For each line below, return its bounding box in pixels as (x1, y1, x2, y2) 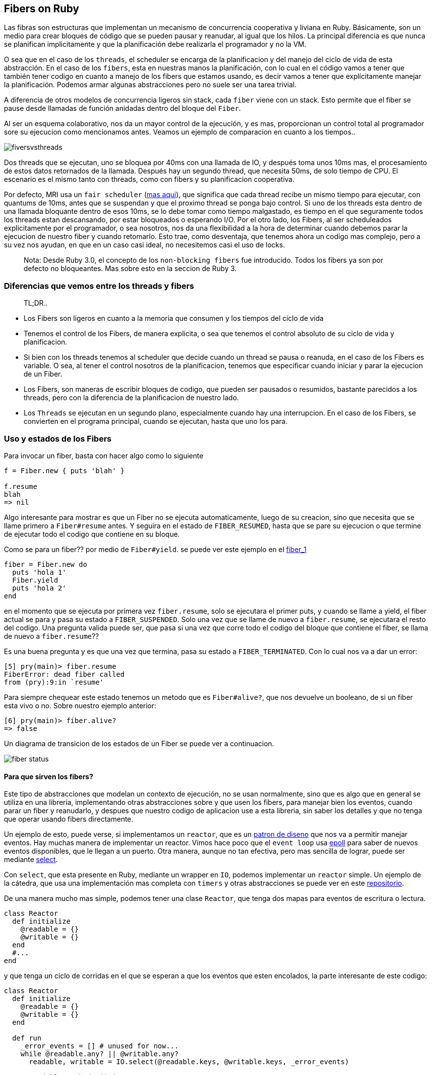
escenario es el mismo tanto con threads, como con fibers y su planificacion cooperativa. (4, 175, 295, 184)
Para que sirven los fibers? (4, 772, 93, 781)
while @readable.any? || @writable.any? (20, 1050, 179, 1058)
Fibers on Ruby (4, 2, 79, 15)
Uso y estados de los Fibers (4, 433, 111, 444)
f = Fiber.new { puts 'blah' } (4, 466, 125, 475)
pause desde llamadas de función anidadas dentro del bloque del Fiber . (4, 104, 241, 113)
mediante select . (4, 855, 58, 864)
